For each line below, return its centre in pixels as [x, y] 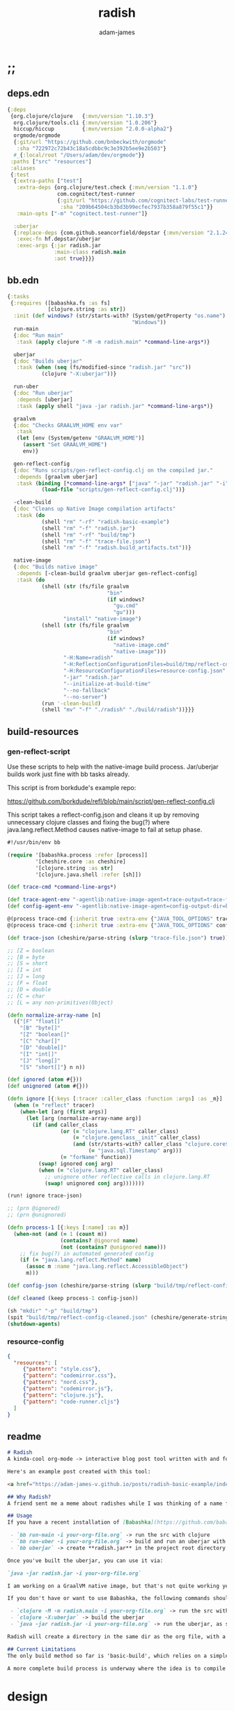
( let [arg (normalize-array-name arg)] [83, 1118]
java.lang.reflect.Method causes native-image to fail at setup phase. [105, 830]
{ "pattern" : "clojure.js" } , [63, 1395]
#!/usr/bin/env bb [34, 843]
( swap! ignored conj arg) [76, 1164]
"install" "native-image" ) [102, 619]
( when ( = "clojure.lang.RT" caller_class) [101, 1170]
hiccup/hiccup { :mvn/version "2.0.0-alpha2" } [93, 129]
